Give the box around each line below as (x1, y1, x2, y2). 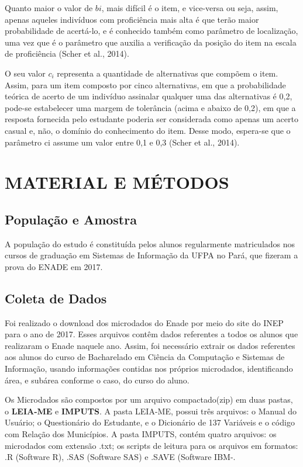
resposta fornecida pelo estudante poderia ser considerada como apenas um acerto (5, 113, 298, 125)
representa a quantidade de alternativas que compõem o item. (57, 67, 278, 79)
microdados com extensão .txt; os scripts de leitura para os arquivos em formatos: (5, 439, 298, 451)
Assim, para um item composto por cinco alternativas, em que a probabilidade (5, 78, 286, 91)
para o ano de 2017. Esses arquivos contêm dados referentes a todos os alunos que (5, 328, 298, 340)
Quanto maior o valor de (5, 2, 93, 13)
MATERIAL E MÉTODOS (5, 170, 229, 194)
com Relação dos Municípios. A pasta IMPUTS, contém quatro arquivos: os (5, 428, 277, 440)
